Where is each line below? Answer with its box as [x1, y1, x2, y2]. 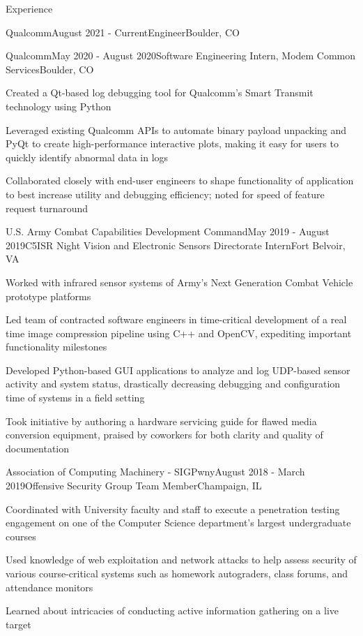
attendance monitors [6, 579, 93, 594]
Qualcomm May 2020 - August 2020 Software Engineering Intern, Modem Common [6, 48, 356, 63]
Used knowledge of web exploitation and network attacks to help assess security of [6, 552, 357, 567]
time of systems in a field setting [6, 390, 145, 405]
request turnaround [6, 200, 88, 215]
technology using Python [6, 98, 111, 113]
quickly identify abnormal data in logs [6, 149, 169, 164]
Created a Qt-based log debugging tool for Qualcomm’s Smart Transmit [6, 85, 314, 100]
